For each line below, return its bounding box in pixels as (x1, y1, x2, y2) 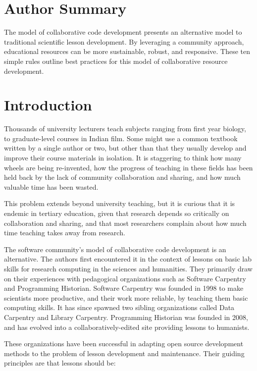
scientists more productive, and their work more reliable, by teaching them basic (4, 292, 248, 303)
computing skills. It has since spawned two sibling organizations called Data (4, 302, 235, 313)
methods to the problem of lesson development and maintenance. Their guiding (4, 348, 245, 358)
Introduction (4, 95, 92, 115)
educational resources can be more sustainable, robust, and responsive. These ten (4, 46, 251, 56)
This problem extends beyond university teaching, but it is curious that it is (4, 198, 235, 209)
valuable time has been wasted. (4, 181, 99, 192)
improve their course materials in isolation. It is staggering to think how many (4, 153, 242, 162)
